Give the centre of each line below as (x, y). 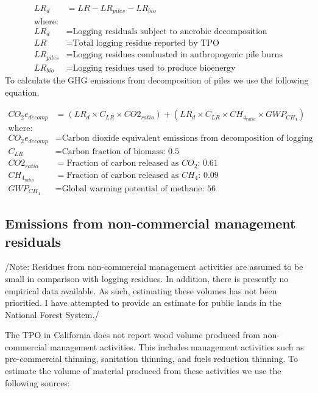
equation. (22, 92)
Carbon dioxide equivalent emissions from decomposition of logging (187, 139)
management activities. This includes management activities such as (177, 346)
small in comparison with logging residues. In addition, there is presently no (147, 278)
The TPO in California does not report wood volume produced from (132, 335)
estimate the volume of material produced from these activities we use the (143, 371)
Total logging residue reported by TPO (146, 44)
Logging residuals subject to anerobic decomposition (170, 31)
